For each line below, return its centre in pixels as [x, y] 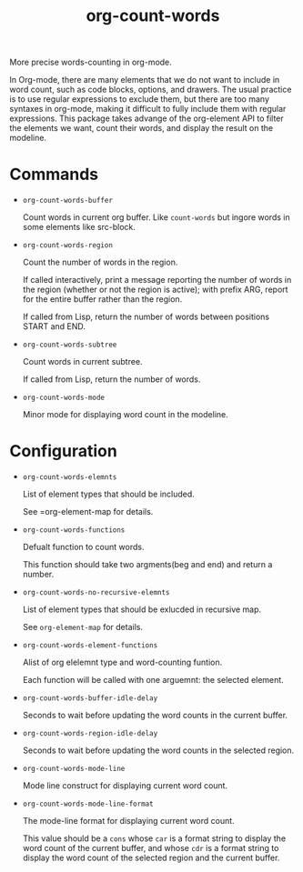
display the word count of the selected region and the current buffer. [151, 858]
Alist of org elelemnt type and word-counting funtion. [122, 662]
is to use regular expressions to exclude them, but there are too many [140, 99]
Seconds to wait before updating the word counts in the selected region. [158, 750]
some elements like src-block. [79, 227]
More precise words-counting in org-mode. [91, 62]
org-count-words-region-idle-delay [90, 734]
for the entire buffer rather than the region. [102, 299]
